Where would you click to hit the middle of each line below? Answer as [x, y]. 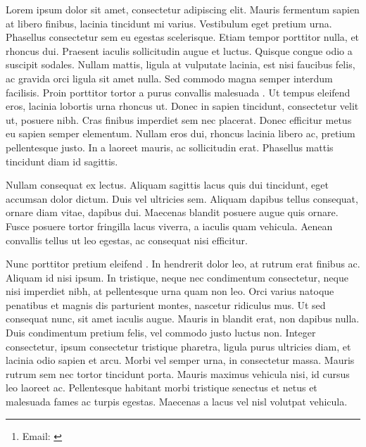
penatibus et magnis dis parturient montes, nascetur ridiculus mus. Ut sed [166, 304]
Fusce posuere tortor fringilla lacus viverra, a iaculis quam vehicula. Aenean [169, 226]
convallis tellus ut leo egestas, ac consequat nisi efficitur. [127, 240]
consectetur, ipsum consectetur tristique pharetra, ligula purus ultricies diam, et [178, 346]
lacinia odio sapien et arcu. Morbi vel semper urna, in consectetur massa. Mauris [180, 360]
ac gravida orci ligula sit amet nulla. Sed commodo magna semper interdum [169, 78]
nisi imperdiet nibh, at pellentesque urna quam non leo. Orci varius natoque [170, 291]
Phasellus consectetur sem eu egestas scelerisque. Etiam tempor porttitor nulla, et [183, 37]
